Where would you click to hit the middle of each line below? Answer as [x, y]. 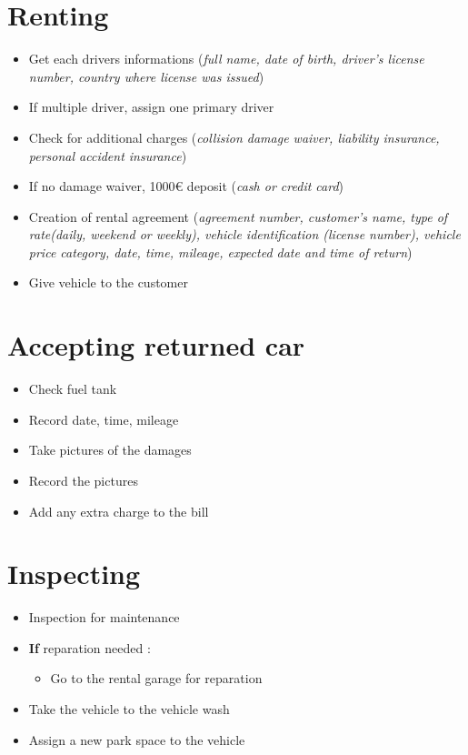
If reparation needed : [90, 647]
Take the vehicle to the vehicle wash [129, 709]
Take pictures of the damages [110, 450]
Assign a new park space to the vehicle [137, 739]
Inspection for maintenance [104, 617]
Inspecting [74, 574]
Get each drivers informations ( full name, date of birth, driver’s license [226, 59]
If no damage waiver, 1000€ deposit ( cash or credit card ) [186, 186]
